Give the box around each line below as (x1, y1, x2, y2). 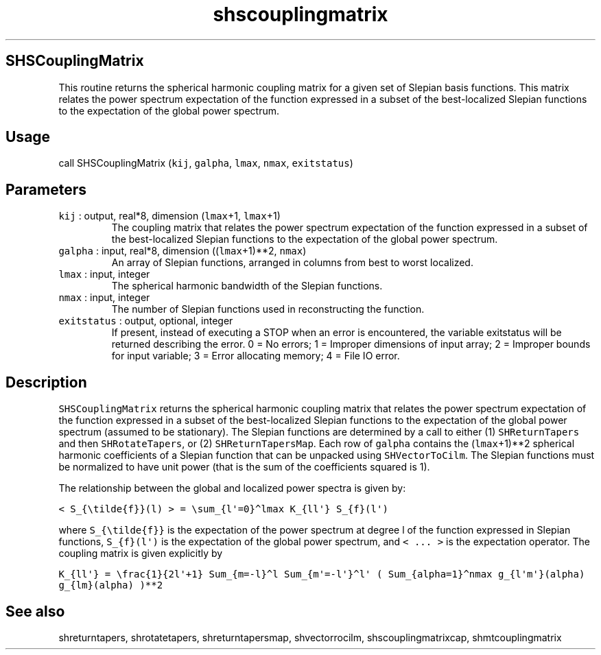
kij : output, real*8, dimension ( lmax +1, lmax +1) (58, 210, 281, 222)
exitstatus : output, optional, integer (58, 315, 233, 327)
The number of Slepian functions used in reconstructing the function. (111, 303, 425, 315)
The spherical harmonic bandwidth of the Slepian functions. (111, 280, 383, 292)
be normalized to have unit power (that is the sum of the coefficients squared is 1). (58, 461, 430, 473)
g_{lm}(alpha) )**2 (58, 580, 163, 591)
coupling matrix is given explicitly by (58, 547, 223, 560)
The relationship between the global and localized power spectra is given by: (58, 482, 406, 495)
